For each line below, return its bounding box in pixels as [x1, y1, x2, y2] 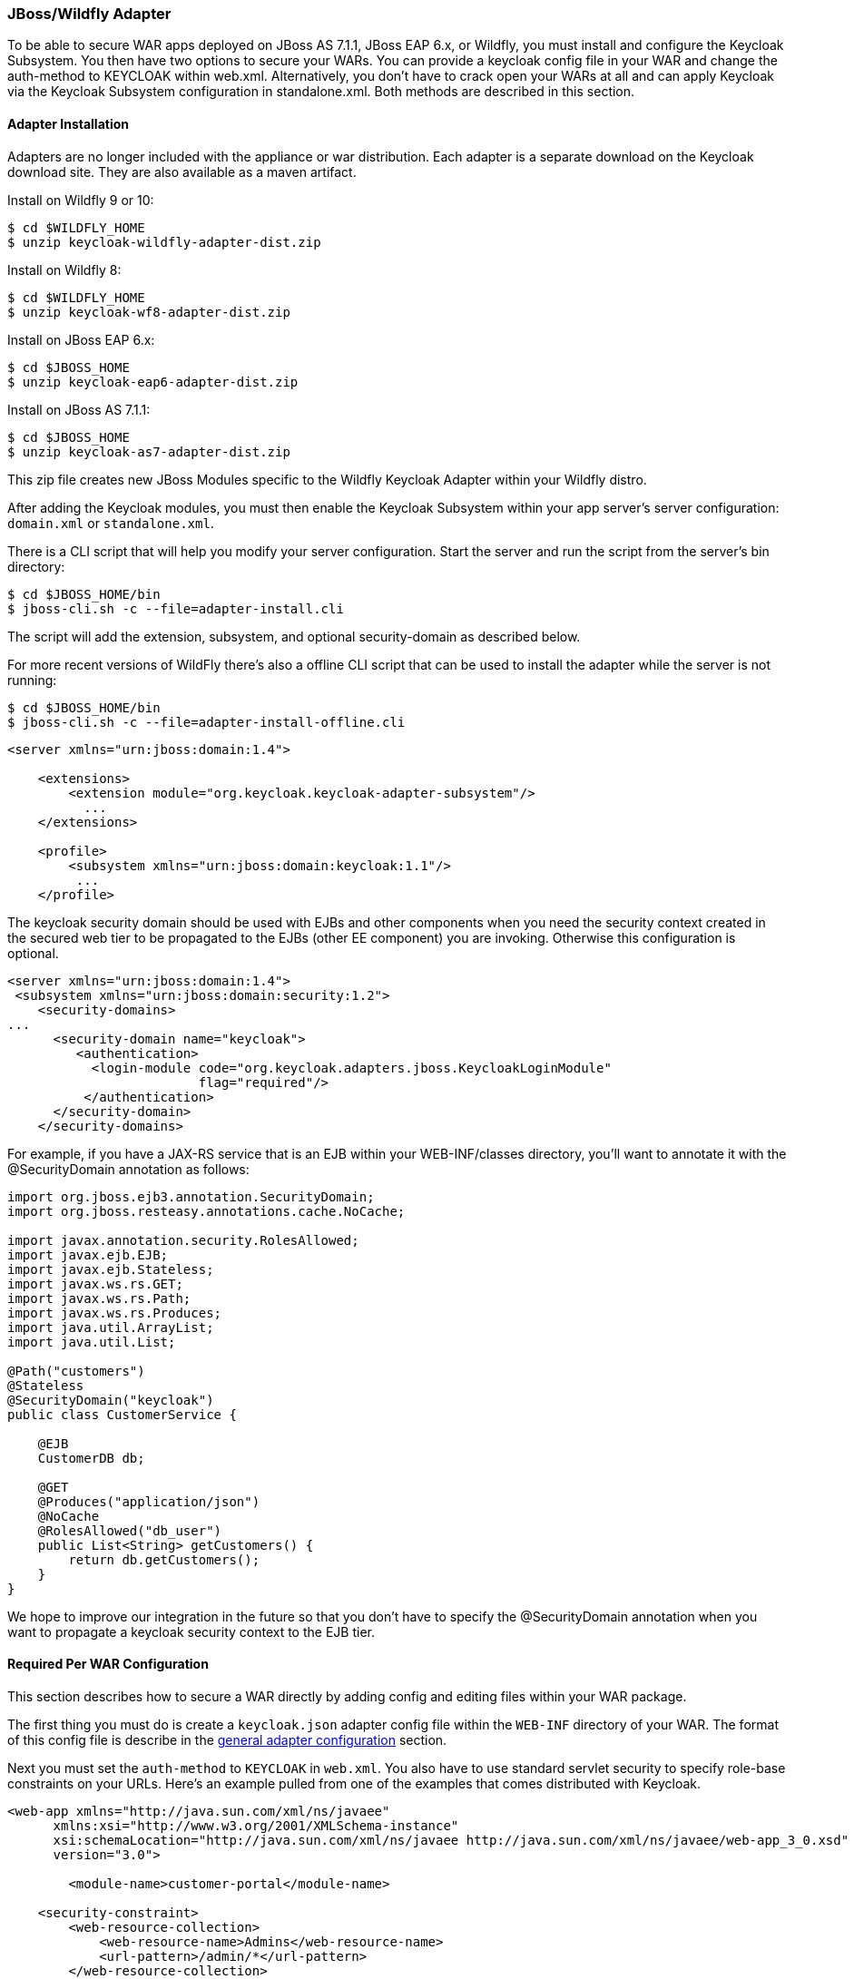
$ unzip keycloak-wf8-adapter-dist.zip [7, 304, 290, 319]
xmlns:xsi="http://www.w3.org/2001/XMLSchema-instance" [53, 1817, 459, 1833]
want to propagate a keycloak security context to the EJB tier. [7, 1623, 375, 1640]
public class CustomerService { [7, 1406, 237, 1422]
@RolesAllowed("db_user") [37, 1523, 222, 1538]
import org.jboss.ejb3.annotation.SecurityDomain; [7, 1189, 375, 1204]
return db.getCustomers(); [68, 1552, 260, 1567]
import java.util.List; [7, 1334, 176, 1349]
